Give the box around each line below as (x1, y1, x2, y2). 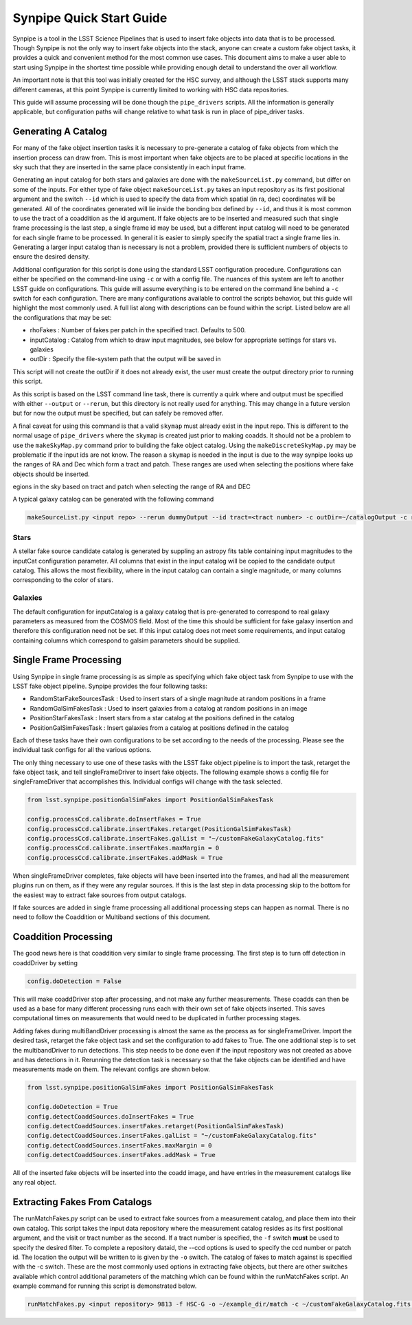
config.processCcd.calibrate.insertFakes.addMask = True (27, 854, 223, 861)
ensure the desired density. (12, 252, 91, 261)
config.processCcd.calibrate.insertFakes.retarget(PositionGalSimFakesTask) (27, 825, 292, 832)
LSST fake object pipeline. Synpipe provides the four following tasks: (12, 682, 208, 690)
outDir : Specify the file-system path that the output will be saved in (30, 355, 221, 363)
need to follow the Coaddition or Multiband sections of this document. (12, 913, 211, 921)
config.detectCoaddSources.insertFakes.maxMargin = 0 (27, 1141, 212, 1149)
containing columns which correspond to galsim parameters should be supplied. (12, 636, 240, 645)
